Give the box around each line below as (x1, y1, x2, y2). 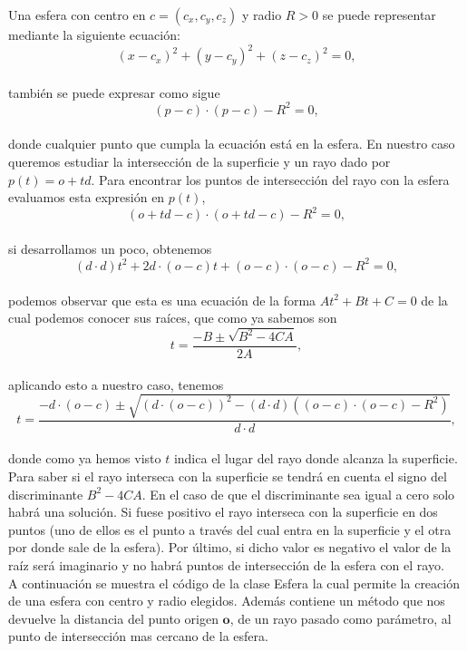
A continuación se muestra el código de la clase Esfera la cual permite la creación (8, 573, 460, 592)
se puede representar (322, 5, 436, 24)
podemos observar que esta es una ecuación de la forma (8, 290, 316, 309)
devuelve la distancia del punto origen (8, 608, 219, 627)
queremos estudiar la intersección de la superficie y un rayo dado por (8, 151, 391, 170)
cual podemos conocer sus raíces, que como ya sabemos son (8, 308, 337, 327)
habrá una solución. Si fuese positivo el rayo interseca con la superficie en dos (8, 502, 438, 521)
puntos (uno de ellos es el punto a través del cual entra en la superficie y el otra (8, 520, 452, 539)
